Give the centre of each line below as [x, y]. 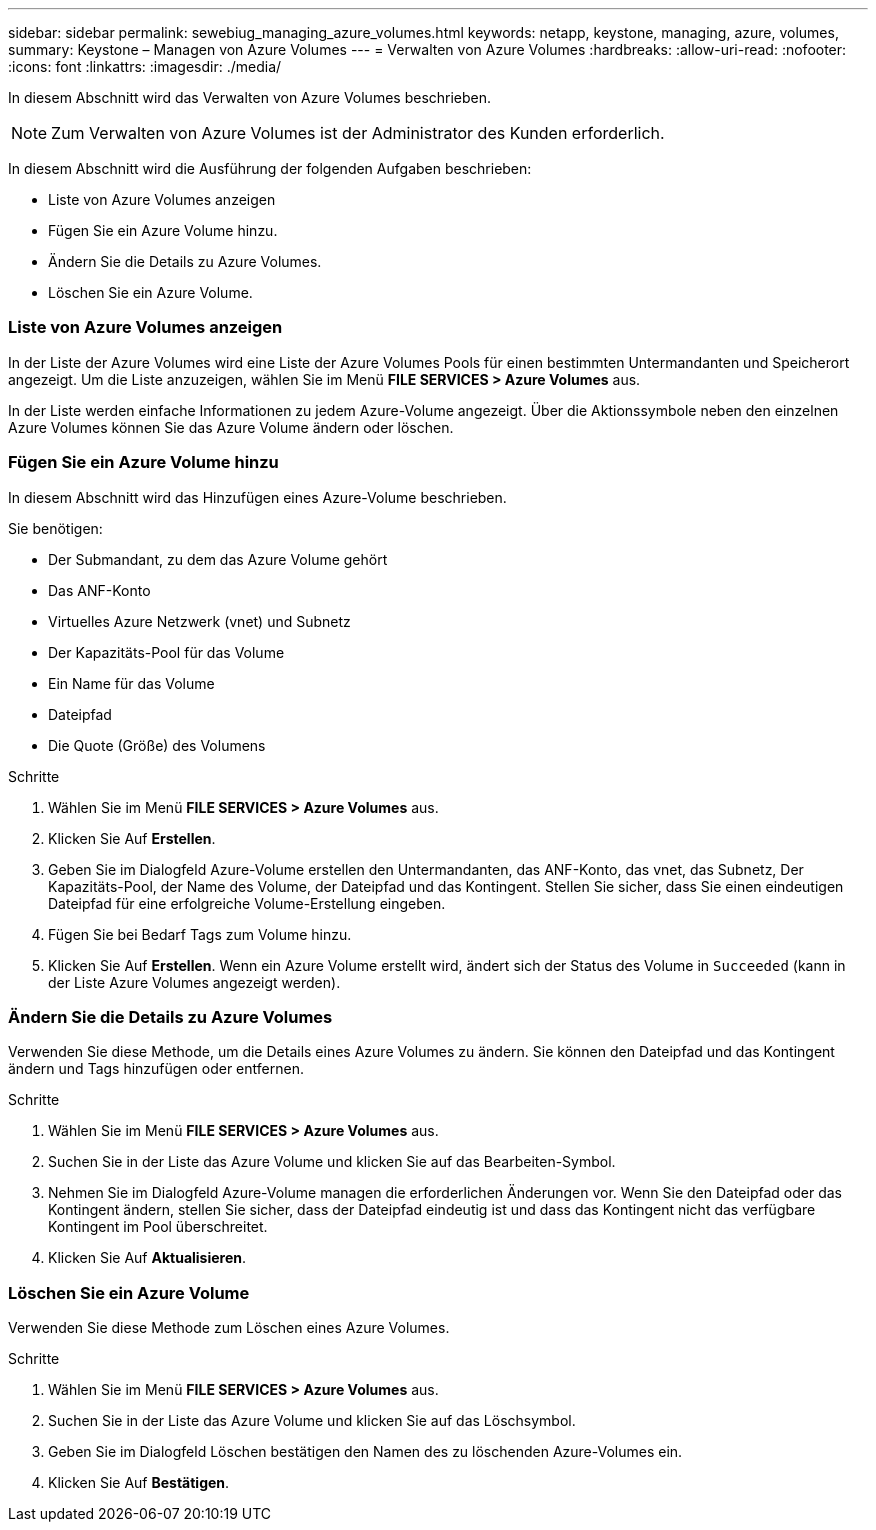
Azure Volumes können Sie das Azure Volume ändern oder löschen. [231, 427]
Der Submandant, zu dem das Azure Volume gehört [218, 559]
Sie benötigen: [55, 528]
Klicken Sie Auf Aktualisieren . [147, 1258]
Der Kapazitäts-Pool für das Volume [166, 652]
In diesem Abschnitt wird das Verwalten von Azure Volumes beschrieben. [250, 97]
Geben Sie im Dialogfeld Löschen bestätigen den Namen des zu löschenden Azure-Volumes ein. [365, 1451]
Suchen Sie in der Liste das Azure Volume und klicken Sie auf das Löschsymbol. [312, 1420]
